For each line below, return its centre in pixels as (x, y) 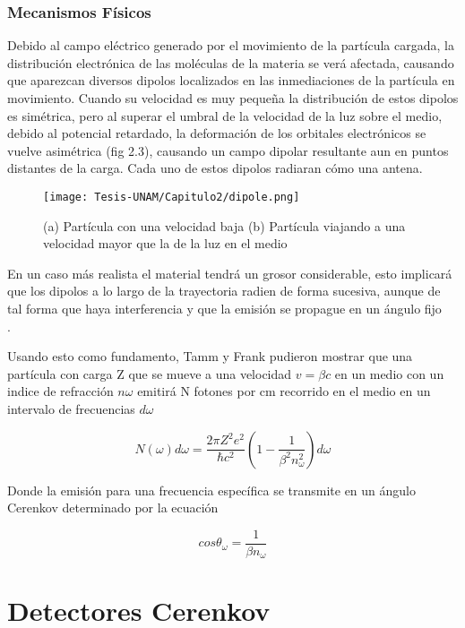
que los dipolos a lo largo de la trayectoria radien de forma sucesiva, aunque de (224, 291)
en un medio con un (389, 373)
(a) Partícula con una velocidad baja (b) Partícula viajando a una (224, 225)
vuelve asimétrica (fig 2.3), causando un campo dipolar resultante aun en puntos (228, 150)
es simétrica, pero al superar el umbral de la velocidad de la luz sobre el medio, (225, 115)
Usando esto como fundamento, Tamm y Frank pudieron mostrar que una (210, 356)
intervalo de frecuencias (71, 408)
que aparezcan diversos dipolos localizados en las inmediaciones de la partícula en (231, 80)
